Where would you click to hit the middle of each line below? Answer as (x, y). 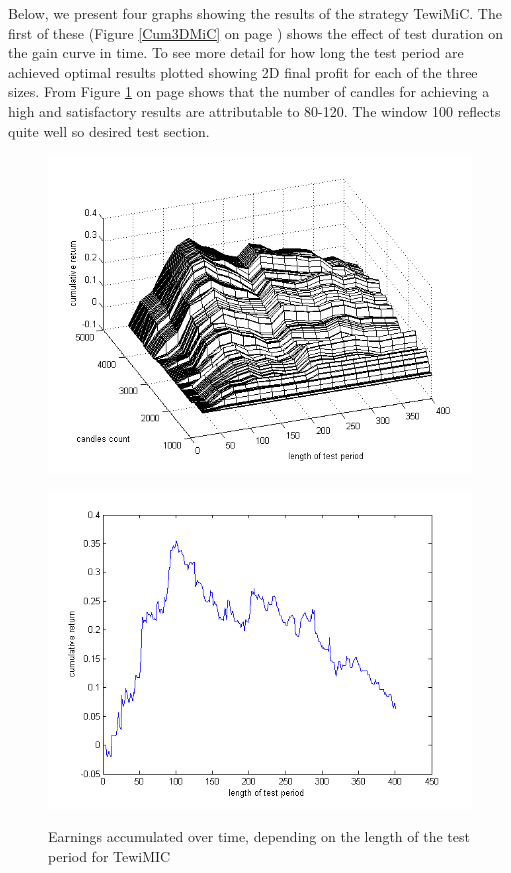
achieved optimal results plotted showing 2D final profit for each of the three (243, 71)
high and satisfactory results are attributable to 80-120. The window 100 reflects (254, 110)
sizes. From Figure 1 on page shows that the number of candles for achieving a (249, 91)
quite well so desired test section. (109, 130)
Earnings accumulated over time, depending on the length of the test (259, 836)
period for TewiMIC (109, 855)
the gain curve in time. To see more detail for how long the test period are (236, 52)
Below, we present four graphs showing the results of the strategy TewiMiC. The (255, 13)
